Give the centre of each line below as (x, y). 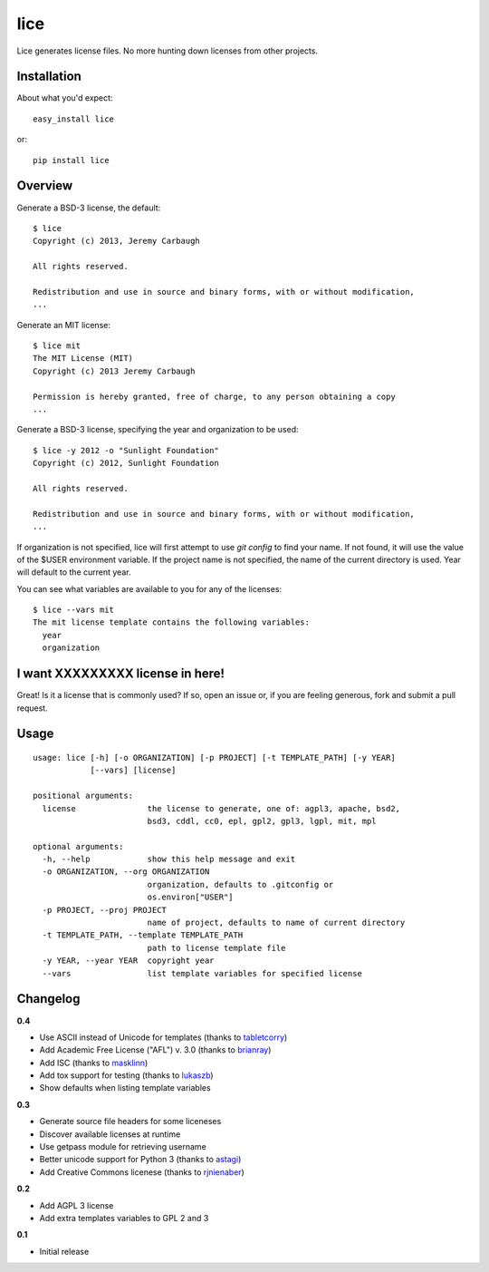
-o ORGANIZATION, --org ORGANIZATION (126, 872)
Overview (45, 186)
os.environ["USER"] (191, 897)
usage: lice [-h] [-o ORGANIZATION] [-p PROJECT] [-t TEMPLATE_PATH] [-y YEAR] (214, 757)
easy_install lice (74, 119)
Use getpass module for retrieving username (123, 1147)
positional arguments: (83, 796)
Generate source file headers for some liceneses (130, 1121)
